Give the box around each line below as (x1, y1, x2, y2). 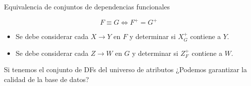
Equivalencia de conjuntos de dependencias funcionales (4, 1, 170, 11)
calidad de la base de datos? (4, 74, 89, 84)
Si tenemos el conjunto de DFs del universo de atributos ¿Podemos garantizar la (4, 64, 247, 75)
